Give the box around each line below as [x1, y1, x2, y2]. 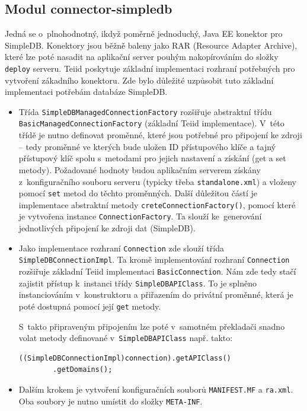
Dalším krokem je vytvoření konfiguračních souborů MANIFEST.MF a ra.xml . [18, 383, 293, 396]
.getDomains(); [53, 365, 113, 374]
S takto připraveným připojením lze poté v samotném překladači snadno [18, 320, 285, 332]
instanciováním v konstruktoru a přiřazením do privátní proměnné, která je [18, 288, 293, 301]
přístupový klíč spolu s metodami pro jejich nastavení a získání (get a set [18, 152, 286, 164]
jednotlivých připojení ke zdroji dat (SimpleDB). [18, 222, 196, 234]
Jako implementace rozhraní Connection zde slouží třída [18, 241, 224, 254]
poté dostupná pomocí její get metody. [18, 300, 161, 312]
